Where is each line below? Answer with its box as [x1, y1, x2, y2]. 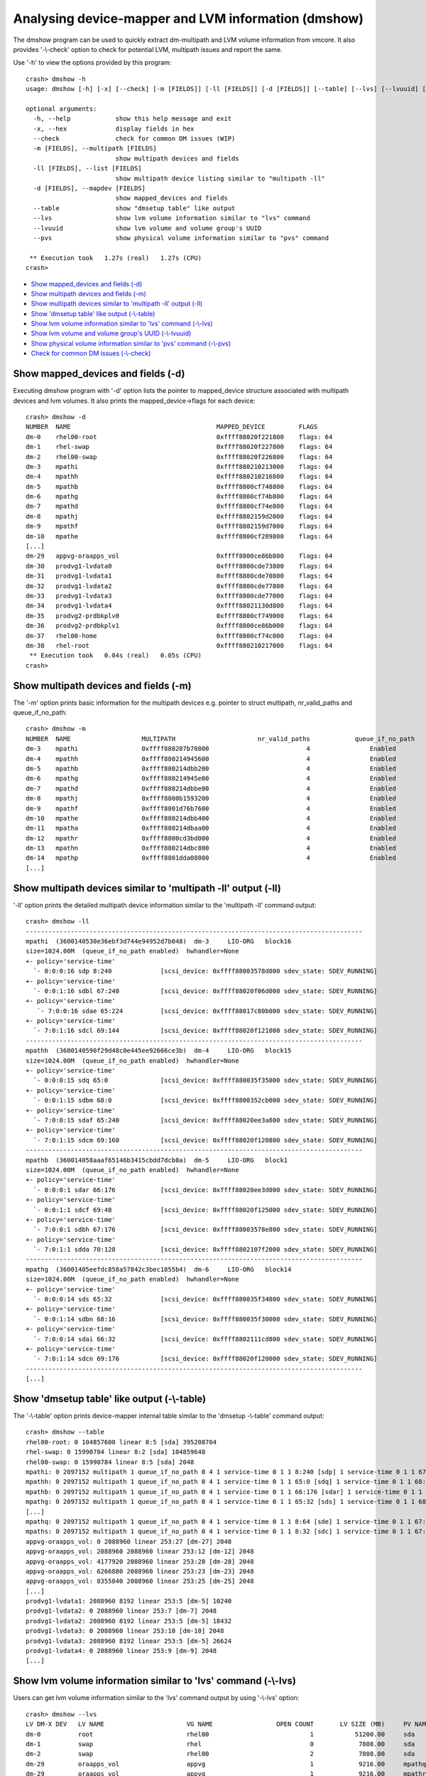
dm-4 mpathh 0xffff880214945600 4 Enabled [26, 754, 397, 763]
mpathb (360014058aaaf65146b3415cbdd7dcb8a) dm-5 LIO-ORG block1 [26, 1156, 288, 1164]
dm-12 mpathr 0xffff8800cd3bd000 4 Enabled [26, 834, 397, 842]
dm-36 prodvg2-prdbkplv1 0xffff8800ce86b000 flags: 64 [26, 622, 333, 630]
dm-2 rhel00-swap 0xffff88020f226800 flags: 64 [26, 453, 333, 461]
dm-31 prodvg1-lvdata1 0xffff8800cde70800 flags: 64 [26, 572, 333, 580]
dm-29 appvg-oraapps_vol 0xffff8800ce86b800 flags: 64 [26, 552, 333, 561]
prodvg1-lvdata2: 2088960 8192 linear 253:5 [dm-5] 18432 [26, 1617, 232, 1625]
